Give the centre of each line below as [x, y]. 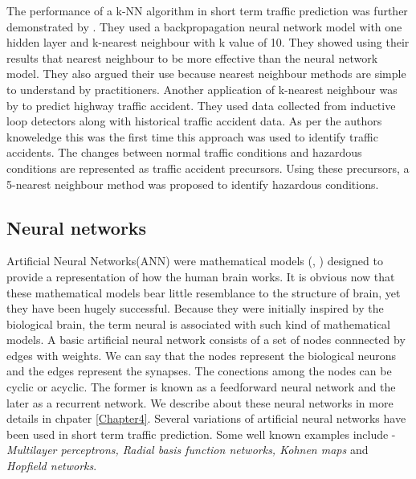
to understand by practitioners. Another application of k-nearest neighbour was [202, 89]
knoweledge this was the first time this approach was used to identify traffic [192, 136]
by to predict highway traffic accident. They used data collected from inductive [201, 105]
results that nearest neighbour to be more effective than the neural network [192, 57]
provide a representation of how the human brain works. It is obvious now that [201, 276]
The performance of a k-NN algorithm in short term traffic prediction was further [207, 10]
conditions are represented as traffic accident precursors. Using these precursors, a [208, 168]
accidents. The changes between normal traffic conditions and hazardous [184, 152]
